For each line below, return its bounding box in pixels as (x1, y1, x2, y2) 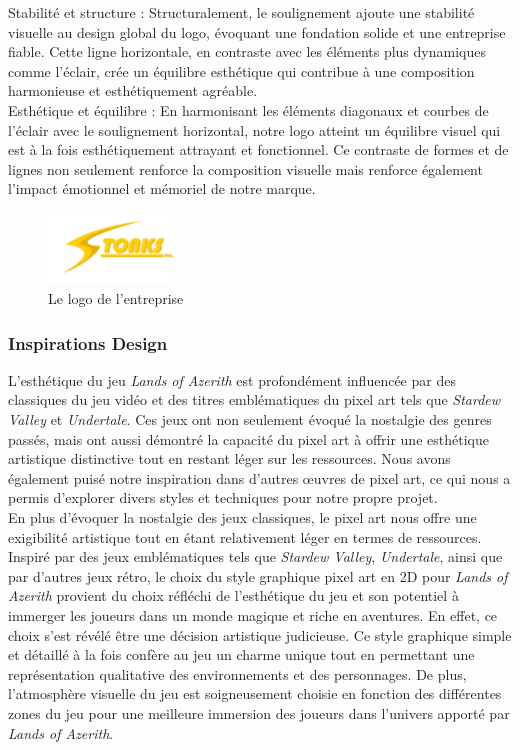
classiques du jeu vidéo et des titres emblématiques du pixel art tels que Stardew (8, 389, 501, 410)
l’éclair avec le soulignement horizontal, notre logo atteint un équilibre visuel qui (8, 119, 501, 140)
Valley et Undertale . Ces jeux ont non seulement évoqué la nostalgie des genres (8, 409, 492, 430)
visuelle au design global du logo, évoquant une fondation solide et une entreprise (8, 21, 506, 42)
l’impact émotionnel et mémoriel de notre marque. (8, 178, 316, 199)
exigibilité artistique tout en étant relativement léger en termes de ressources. (8, 526, 482, 547)
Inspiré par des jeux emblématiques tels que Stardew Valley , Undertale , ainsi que (8, 546, 503, 567)
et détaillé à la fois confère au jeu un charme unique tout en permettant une (8, 644, 475, 665)
